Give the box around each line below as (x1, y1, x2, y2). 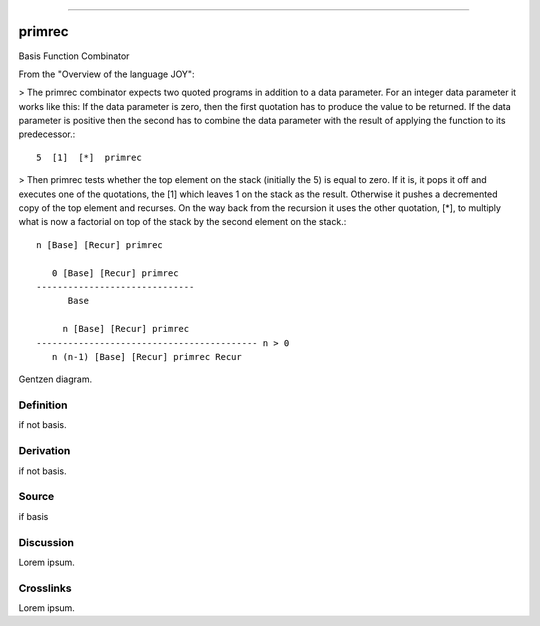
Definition (18, 398, 68, 412)
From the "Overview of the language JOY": (18, 68, 195, 80)
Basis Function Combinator (18, 50, 130, 62)
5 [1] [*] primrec (36, 151, 142, 163)
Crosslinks (18, 581, 72, 595)
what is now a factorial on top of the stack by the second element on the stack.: (18, 216, 347, 228)
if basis (18, 510, 49, 522)
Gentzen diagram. (18, 373, 93, 385)
